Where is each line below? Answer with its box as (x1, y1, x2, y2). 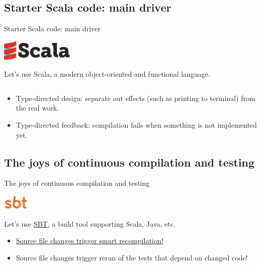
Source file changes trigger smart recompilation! (16, 235, 164, 246)
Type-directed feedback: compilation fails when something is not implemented (16, 119, 257, 130)
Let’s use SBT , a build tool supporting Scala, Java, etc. (4, 218, 176, 229)
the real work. (16, 102, 59, 113)
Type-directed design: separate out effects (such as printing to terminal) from (16, 92, 255, 103)
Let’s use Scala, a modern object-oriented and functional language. (4, 69, 211, 79)
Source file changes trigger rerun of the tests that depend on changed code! (16, 252, 248, 263)
